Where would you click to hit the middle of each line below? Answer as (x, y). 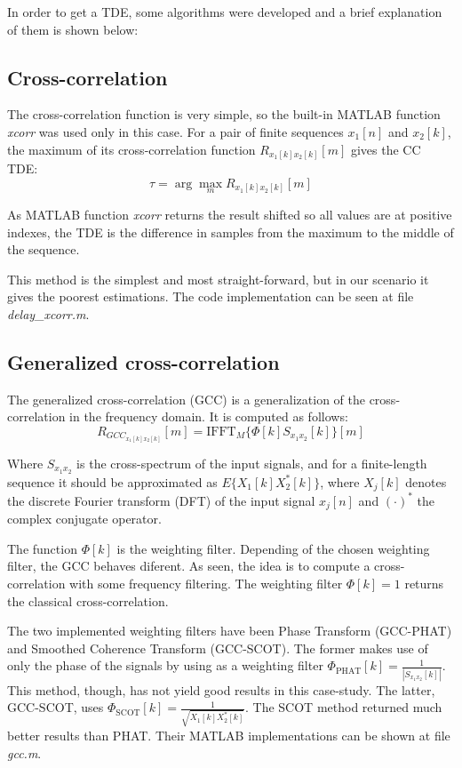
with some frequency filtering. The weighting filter (206, 584)
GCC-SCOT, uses (56, 707)
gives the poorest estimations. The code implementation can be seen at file (211, 296)
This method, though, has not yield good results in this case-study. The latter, (221, 689)
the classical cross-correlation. (88, 600)
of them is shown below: (73, 29)
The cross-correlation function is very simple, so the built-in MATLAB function (224, 114)
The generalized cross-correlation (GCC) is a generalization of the (186, 399)
